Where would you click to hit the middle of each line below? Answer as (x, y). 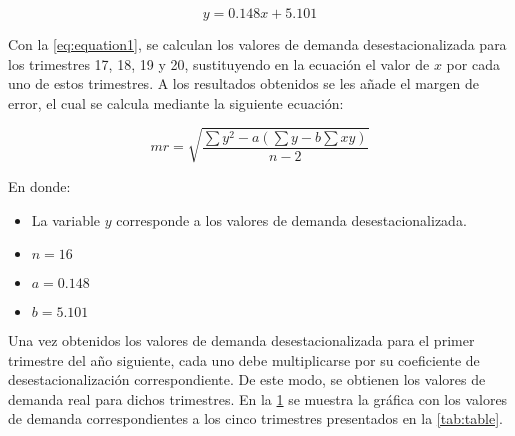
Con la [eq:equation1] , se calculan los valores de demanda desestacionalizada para (257, 44)
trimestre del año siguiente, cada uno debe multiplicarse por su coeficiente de (244, 359)
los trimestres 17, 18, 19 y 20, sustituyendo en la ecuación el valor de (219, 63)
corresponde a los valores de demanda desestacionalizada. (291, 219)
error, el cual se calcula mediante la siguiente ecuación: (176, 102)
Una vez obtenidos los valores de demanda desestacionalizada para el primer (241, 340)
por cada (473, 63)
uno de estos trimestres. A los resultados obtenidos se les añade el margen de (244, 83)
